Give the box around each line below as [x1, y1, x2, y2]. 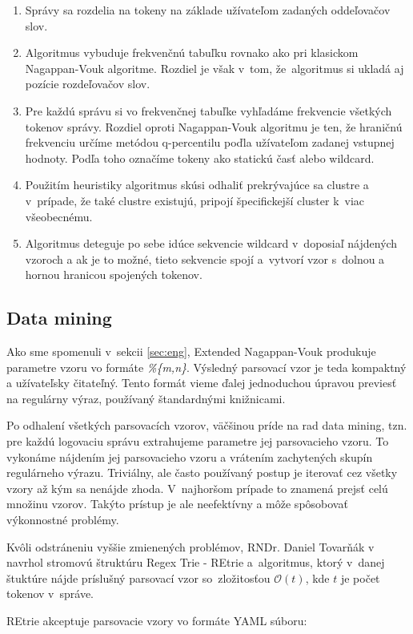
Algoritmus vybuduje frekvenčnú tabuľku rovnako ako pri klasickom [25, 44, 359, 61]
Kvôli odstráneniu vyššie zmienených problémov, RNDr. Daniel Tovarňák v [6, 538, 375, 555]
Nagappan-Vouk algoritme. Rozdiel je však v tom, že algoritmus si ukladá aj [25, 59, 404, 76]
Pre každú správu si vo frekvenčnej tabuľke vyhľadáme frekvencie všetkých [25, 102, 392, 119]
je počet [340, 569, 380, 586]
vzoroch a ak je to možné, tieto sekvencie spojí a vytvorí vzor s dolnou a [25, 250, 385, 267]
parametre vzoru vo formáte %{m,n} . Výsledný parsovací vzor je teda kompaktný [6, 358, 407, 375]
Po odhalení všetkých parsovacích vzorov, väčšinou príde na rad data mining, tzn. [6, 417, 407, 434]
